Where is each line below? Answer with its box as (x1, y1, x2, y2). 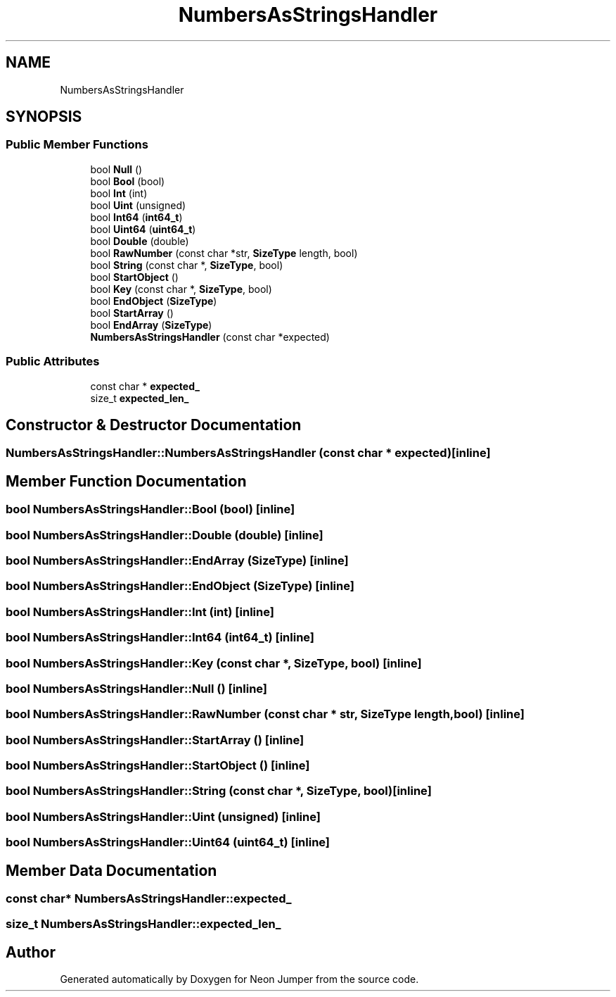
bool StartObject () (90, 270, 179, 283)
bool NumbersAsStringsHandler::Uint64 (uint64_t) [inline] (6, 835, 331, 850)
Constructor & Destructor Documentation (6, 415, 302, 434)
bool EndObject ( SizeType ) (90, 294, 217, 307)
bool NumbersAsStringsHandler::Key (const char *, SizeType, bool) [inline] (6, 656, 422, 670)
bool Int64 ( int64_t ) (90, 211, 183, 223)
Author (6, 943, 56, 961)
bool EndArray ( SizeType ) (90, 318, 212, 331)
